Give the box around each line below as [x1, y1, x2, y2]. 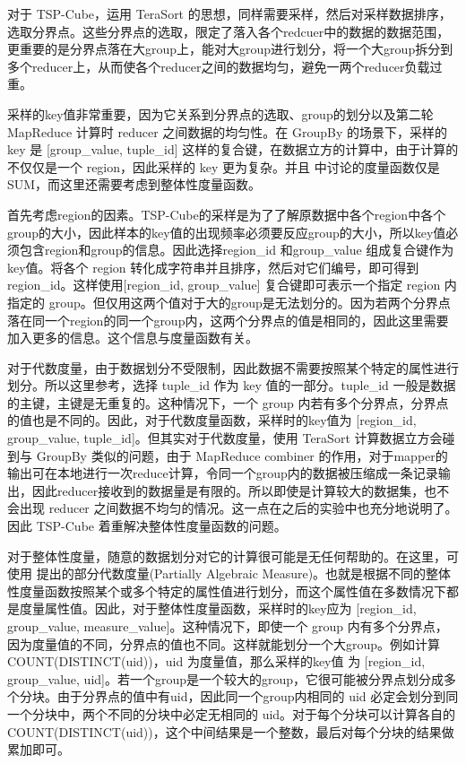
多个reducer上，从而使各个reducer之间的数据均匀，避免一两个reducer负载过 [7, 56, 443, 75]
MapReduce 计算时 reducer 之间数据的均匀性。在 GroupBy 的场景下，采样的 [7, 122, 447, 141]
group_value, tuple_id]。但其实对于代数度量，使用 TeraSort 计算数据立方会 [7, 429, 443, 447]
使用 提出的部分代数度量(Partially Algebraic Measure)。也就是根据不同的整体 [7, 564, 452, 583]
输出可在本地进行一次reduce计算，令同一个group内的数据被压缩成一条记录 [7, 464, 438, 482]
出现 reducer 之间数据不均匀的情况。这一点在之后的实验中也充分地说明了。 [19, 499, 458, 517]
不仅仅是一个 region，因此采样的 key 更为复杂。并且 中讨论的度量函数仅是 [7, 157, 440, 176]
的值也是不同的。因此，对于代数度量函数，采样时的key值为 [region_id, [7, 411, 417, 430]
